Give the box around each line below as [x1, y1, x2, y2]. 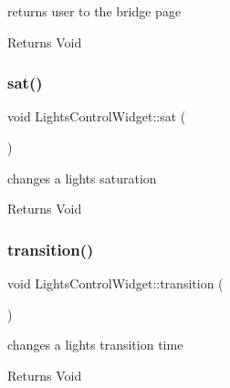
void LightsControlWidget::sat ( [7, 107, 186, 126]
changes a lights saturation [7, 168, 157, 187]
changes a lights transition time [7, 335, 183, 354]
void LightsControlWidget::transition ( [7, 274, 224, 292]
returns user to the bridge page [7, 2, 182, 20]
